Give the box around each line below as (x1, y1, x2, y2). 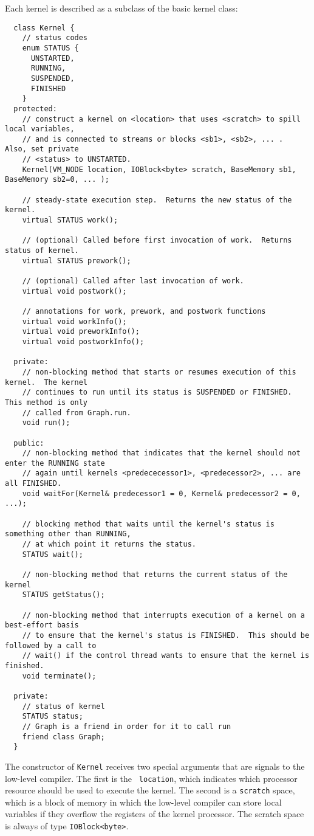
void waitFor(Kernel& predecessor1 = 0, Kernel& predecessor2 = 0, (22, 489, 301, 498)
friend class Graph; (22, 732, 105, 741)
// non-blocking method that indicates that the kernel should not (22, 449, 301, 458)
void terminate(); (22, 671, 97, 680)
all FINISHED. (5, 479, 62, 488)
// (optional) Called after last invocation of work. (22, 277, 244, 285)
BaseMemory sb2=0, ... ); (5, 175, 109, 184)
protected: (13, 104, 57, 113)
